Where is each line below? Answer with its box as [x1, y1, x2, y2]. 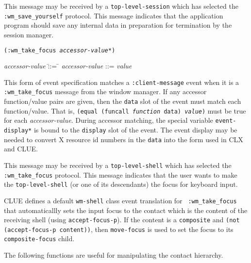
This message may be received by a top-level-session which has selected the [4, 1, 238, 11]
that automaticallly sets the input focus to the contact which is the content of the [4, 205, 248, 215]
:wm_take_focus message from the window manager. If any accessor [4, 86, 207, 97]
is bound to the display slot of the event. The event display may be [33, 125, 237, 135]
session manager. [4, 29, 54, 39]
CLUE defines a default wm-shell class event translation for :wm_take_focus [4, 195, 237, 205]
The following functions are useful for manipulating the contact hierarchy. [4, 250, 223, 260]
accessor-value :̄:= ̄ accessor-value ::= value [4, 61, 132, 71]
